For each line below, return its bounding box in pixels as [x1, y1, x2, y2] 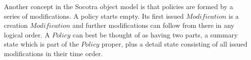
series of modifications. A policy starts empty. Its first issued [4, 11, 184, 21]
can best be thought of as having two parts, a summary [72, 29, 238, 39]
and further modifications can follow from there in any [72, 20, 234, 30]
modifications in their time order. [4, 48, 103, 58]
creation [4, 20, 28, 30]
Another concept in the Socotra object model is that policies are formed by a [4, 1, 234, 11]
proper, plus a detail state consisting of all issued [101, 39, 248, 49]
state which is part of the [4, 39, 79, 49]
